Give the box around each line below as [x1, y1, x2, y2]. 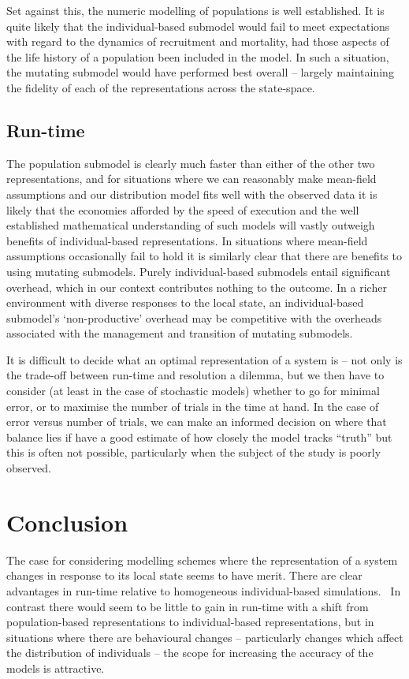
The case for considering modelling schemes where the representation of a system [6, 551, 398, 568]
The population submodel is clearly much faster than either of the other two [6, 155, 375, 171]
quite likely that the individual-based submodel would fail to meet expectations [6, 17, 390, 34]
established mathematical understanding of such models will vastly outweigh [6, 217, 375, 233]
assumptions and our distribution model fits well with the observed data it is [6, 185, 377, 202]
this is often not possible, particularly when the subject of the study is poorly [6, 444, 381, 461]
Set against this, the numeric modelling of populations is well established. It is [6, 2, 385, 18]
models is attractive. [6, 659, 105, 676]
